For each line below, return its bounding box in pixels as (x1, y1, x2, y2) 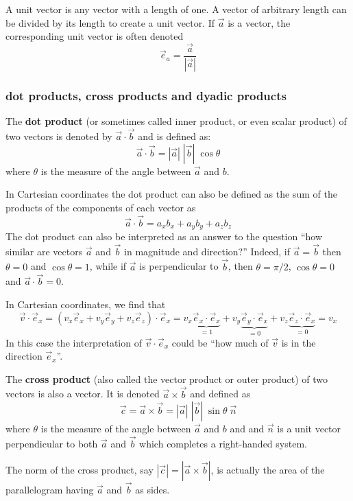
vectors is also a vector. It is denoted (5, 386, 160, 401)
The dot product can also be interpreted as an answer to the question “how (5, 229, 323, 243)
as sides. (135, 482, 170, 496)
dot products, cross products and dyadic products (5, 86, 287, 104)
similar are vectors (5, 244, 83, 258)
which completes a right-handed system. (139, 436, 307, 450)
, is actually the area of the (210, 462, 325, 476)
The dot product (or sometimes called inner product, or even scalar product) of (5, 114, 347, 128)
